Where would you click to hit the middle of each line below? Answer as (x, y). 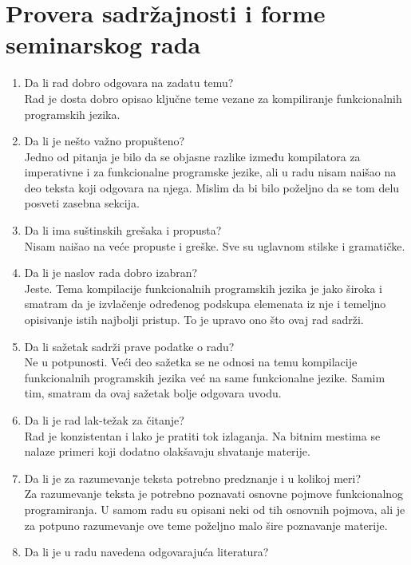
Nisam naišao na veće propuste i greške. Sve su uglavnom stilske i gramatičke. (215, 245)
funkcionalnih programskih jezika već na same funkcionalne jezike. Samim (205, 377)
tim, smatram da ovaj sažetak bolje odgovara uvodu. (153, 393)
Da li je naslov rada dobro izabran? (111, 273)
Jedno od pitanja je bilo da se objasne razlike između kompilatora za (192, 156)
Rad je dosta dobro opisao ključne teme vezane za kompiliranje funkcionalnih (213, 98)
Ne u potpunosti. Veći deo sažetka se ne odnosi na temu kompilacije (191, 362)
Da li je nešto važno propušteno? (105, 141)
